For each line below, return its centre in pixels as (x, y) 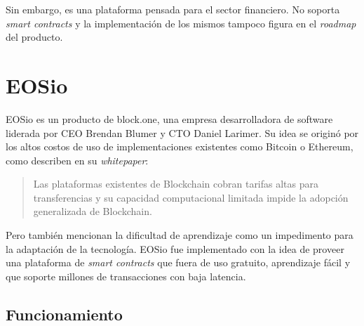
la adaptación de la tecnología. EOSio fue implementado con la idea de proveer (175, 248)
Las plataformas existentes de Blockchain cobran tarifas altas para (176, 184)
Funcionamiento (64, 314)
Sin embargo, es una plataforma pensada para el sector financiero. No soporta (173, 9)
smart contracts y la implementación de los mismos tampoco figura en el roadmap (181, 23)
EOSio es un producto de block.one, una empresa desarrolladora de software (169, 118)
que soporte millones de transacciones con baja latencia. (126, 276)
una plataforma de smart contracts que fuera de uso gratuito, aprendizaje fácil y (178, 262)
